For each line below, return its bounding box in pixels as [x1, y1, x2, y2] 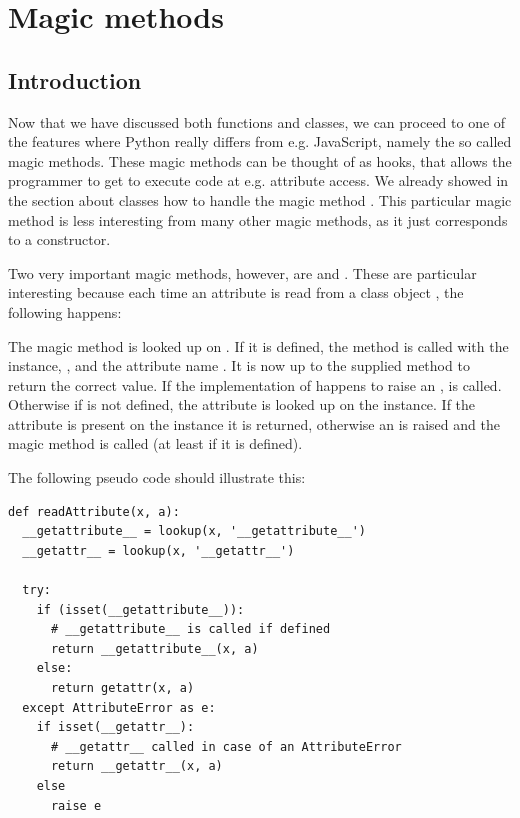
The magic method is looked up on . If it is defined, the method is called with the [8, 335, 509, 356]
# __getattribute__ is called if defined [50, 622, 331, 637]
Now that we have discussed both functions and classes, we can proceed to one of [8, 111, 506, 132]
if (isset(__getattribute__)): [36, 602, 245, 617]
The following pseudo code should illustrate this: [8, 467, 306, 488]
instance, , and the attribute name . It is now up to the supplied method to [8, 355, 470, 376]
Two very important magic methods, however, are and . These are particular [8, 262, 477, 283]
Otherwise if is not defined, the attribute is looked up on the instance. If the [8, 394, 476, 415]
